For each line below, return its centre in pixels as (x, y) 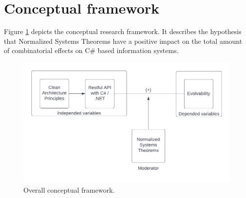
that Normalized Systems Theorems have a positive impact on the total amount (123, 41)
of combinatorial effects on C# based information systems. (91, 50)
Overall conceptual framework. (69, 189)
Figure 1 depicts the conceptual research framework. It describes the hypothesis (123, 31)
